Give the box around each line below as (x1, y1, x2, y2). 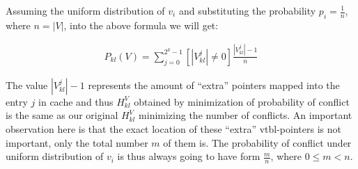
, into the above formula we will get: (63, 17, 219, 32)
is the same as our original (6, 108, 118, 122)
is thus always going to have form (117, 149, 260, 163)
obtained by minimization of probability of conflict (134, 94, 350, 108)
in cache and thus (38, 94, 114, 108)
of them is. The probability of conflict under (163, 135, 352, 150)
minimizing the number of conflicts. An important (139, 108, 352, 122)
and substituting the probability (178, 3, 316, 17)
